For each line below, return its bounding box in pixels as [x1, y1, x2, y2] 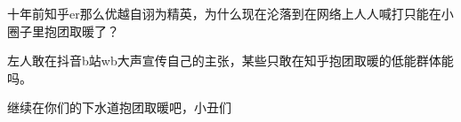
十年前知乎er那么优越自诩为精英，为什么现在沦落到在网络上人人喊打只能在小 [7, 4, 454, 22]
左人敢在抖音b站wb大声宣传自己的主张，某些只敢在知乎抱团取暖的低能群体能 [7, 51, 454, 70]
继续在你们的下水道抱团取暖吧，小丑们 [7, 98, 231, 117]
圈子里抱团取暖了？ [7, 21, 119, 40]
